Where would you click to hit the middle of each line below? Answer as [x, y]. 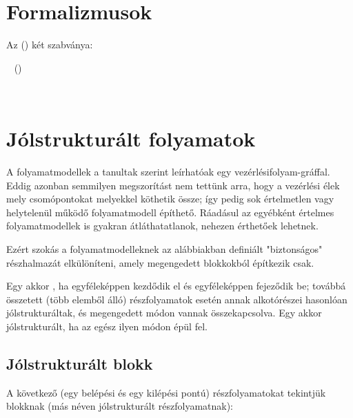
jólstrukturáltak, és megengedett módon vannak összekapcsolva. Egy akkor [164, 313]
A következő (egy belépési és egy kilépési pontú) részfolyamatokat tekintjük [166, 392]
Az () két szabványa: [50, 45]
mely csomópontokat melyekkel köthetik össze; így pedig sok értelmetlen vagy [170, 199]
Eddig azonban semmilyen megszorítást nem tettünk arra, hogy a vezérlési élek [173, 185]
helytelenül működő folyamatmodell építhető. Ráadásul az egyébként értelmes [170, 212]
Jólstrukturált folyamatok [131, 139]
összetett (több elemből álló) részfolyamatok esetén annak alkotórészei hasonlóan [177, 299]
